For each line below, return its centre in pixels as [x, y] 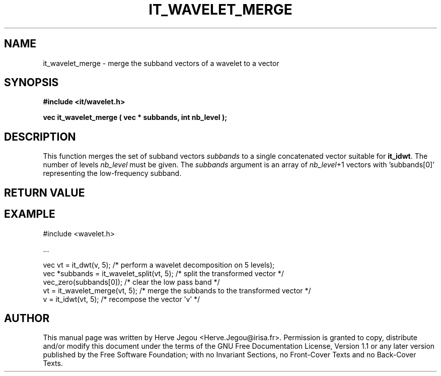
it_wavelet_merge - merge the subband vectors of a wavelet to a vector [161, 63]
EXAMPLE [30, 214]
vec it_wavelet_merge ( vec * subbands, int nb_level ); [135, 117]
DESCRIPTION [40, 137]
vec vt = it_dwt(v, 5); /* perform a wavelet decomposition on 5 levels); [159, 265]
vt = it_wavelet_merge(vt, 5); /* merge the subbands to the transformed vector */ [177, 290]
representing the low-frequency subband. [112, 173]
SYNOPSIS [31, 83]
